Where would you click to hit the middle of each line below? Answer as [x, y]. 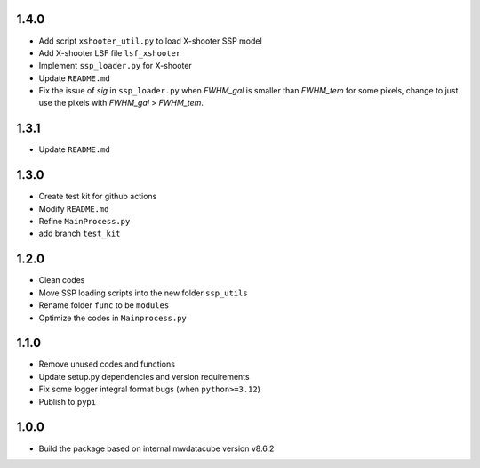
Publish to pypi [68, 401]
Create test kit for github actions [98, 197]
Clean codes [62, 280]
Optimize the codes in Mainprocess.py [112, 318]
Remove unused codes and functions [107, 364]
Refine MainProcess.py [84, 222]
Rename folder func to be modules [104, 305]
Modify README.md [74, 208]
